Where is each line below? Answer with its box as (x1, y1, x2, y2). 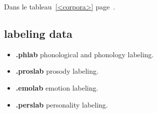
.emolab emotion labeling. (15, 82, 98, 93)
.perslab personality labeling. (15, 99, 108, 110)
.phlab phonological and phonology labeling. (15, 49, 154, 59)
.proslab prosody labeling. (15, 66, 98, 76)
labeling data (4, 25, 72, 41)
